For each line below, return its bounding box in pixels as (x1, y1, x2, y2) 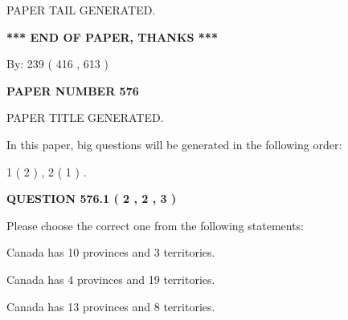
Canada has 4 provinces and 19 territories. (6, 270, 215, 287)
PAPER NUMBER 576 (6, 82, 139, 99)
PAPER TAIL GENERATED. (6, 2, 156, 18)
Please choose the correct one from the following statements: (6, 217, 305, 233)
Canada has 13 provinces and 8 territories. (6, 298, 215, 314)
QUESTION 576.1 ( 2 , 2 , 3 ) (6, 190, 177, 207)
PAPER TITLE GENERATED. (6, 109, 164, 126)
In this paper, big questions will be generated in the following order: (6, 136, 342, 152)
